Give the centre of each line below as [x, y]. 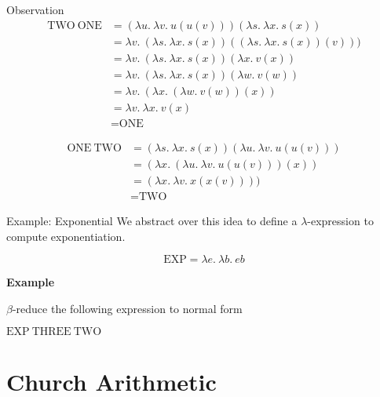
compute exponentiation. [66, 236]
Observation [35, 9]
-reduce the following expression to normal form [127, 308]
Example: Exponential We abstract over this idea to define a [152, 220]
